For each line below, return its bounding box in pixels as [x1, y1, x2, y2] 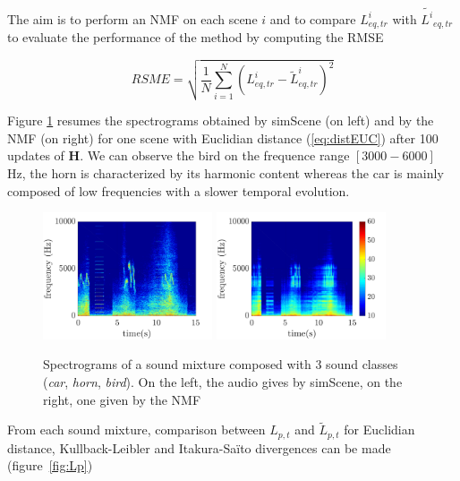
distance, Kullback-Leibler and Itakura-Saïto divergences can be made [7, 438, 391, 457]
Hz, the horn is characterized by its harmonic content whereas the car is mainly [7, 164, 444, 183]
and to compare [269, 9, 356, 28]
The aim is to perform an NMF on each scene [7, 9, 258, 28]
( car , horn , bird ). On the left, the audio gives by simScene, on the [43, 372, 403, 391]
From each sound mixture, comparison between [7, 420, 266, 439]
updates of [7, 146, 64, 165]
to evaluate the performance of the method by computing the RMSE [7, 28, 384, 47]
